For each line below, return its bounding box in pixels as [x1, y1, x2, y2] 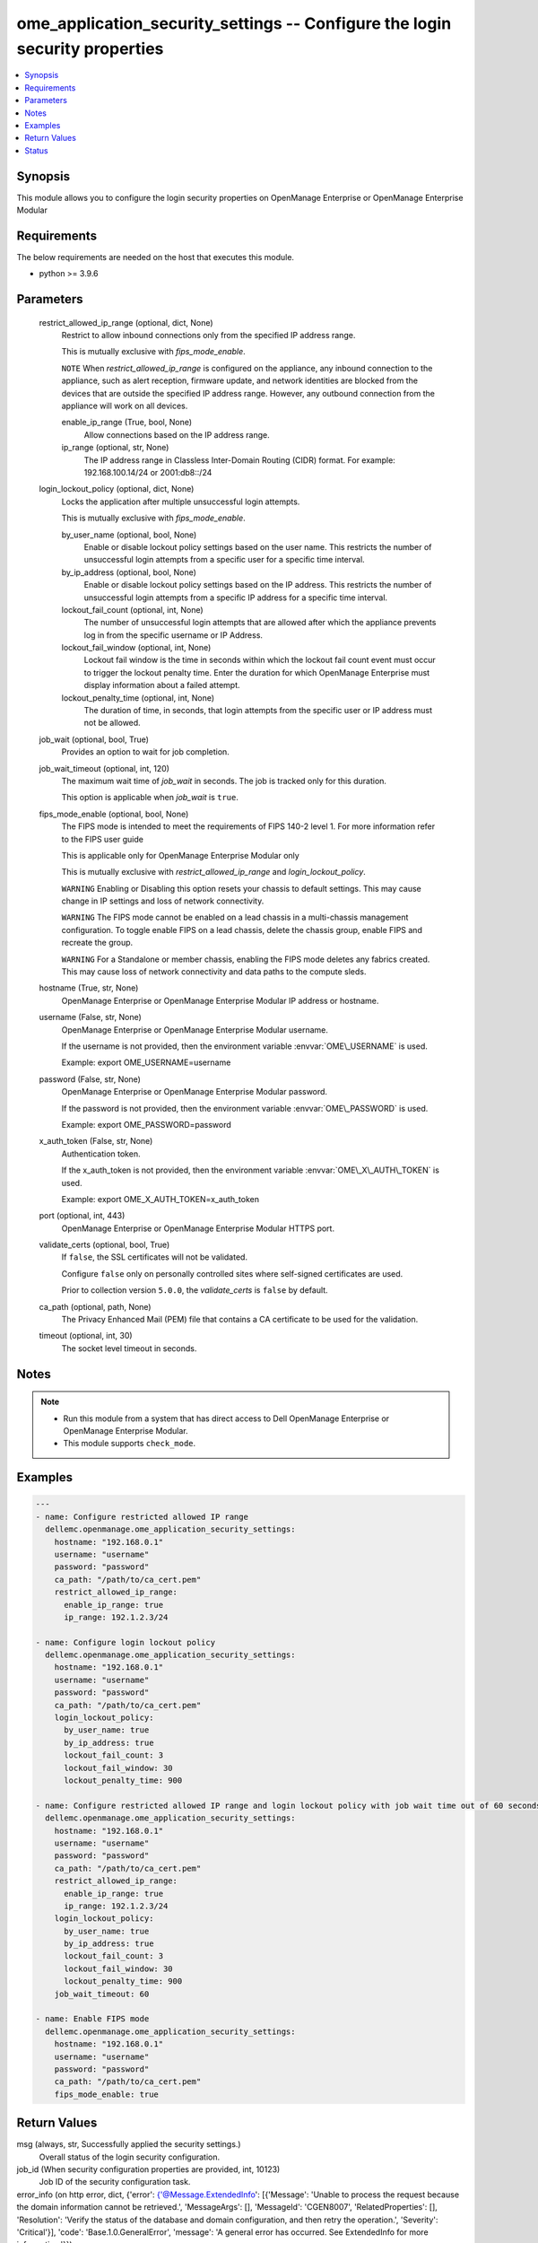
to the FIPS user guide [61, 833, 143, 844]
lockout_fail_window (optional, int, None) [61, 642, 212, 653]
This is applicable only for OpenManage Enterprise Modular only [61, 850, 299, 860]
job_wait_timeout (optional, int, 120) [39, 763, 170, 773]
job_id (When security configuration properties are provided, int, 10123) [16, 2164, 281, 2175]
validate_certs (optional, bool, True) [39, 1239, 170, 1251]
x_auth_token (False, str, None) [39, 1136, 153, 1147]
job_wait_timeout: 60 [54, 1988, 150, 1999]
